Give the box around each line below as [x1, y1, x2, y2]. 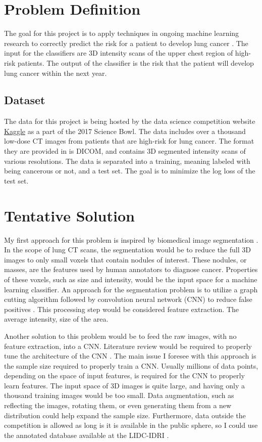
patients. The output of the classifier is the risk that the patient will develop [17, 57, 254, 68]
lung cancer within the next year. [4, 67, 107, 78]
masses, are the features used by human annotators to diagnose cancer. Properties [4, 264, 258, 275]
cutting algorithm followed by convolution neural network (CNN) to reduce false [4, 294, 252, 304]
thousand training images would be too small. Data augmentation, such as [4, 390, 234, 401]
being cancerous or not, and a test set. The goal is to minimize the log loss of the [4, 165, 255, 176]
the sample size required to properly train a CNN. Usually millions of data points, [4, 360, 258, 371]
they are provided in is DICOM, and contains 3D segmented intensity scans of [4, 146, 246, 156]
